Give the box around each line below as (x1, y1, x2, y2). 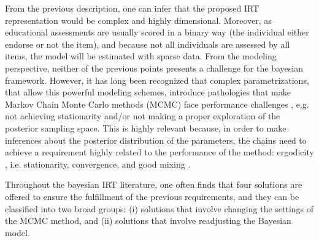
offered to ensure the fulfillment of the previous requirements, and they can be (5, 190, 299, 202)
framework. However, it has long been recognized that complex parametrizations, (5, 73, 309, 86)
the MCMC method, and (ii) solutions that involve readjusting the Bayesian (5, 214, 291, 227)
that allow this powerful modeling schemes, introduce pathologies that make (5, 86, 291, 98)
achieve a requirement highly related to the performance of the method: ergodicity (5, 146, 314, 158)
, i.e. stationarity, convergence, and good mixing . (5, 157, 191, 170)
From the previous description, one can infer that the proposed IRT (5, 2, 259, 14)
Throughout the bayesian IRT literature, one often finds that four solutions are (5, 178, 302, 191)
